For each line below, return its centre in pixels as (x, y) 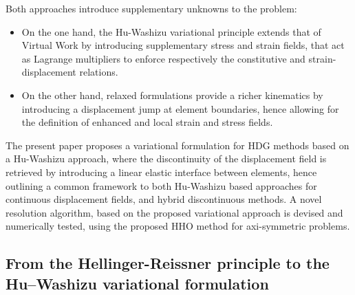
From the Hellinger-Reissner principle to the (168, 263)
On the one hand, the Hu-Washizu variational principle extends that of (171, 31)
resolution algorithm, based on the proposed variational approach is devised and (174, 212)
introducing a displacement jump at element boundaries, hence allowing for (180, 108)
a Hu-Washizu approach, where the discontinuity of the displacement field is (166, 159)
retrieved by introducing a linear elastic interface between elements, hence (161, 172)
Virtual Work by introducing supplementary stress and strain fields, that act (183, 45)
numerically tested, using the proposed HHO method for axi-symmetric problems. (178, 226)
